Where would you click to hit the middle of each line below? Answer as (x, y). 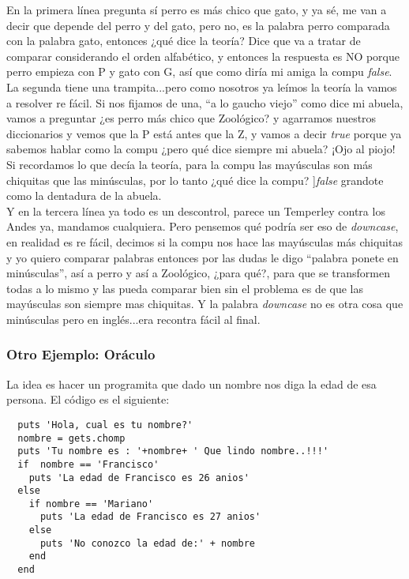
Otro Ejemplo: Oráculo (81, 354)
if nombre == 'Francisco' (88, 464)
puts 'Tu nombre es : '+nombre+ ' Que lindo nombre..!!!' (173, 451)
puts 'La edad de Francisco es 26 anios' (139, 477)
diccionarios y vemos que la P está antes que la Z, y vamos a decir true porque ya (204, 133)
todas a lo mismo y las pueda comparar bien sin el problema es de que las (185, 288)
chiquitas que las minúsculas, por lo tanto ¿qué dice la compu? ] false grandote (195, 180)
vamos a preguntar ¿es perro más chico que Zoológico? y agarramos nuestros (191, 118)
